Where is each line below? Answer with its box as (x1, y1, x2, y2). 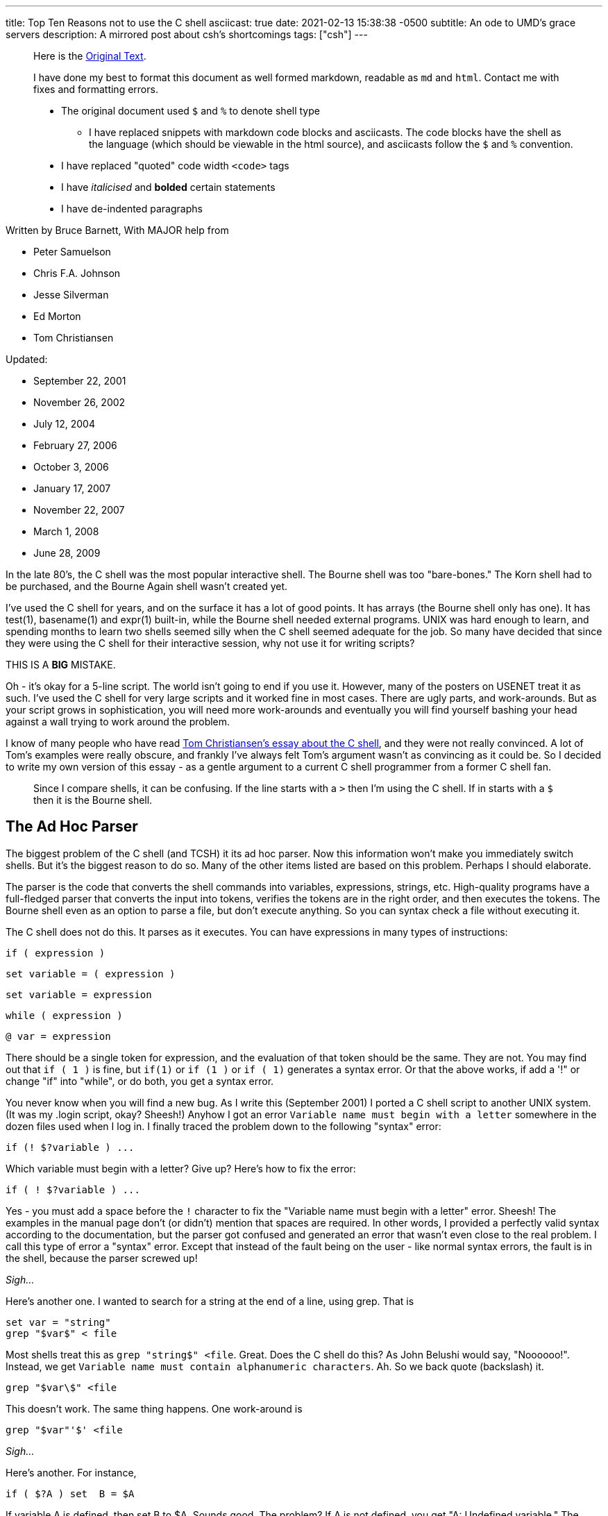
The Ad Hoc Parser (6, 818, 138, 836)
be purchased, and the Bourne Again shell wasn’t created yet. (6, 580, 288, 592)
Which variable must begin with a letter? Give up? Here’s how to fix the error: (6, 1162, 356, 1174)
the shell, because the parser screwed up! (6, 1252, 198, 1264)
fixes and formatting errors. (33, 83, 158, 95)
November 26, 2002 (33, 396, 126, 408)
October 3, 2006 (33, 461, 109, 473)
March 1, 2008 (33, 525, 99, 537)
